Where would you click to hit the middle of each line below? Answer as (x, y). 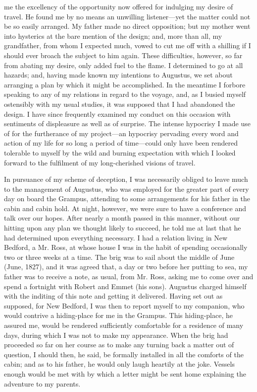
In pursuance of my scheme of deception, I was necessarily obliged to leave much (126, 179)
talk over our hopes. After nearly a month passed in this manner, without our (122, 218)
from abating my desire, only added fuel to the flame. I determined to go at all (124, 65)
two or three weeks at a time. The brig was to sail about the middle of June (119, 257)
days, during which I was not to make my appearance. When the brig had (116, 335)
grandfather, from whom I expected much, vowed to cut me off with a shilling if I (128, 45)
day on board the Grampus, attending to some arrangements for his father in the (127, 198)
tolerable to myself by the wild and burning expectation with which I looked (120, 152)
